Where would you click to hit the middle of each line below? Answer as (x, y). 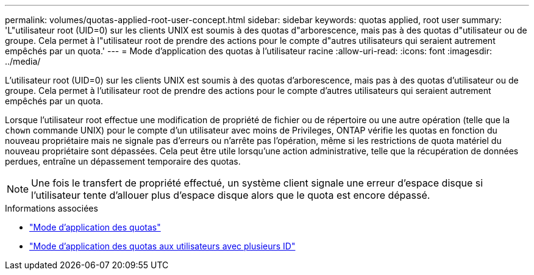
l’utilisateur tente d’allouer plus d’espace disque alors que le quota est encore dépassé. (231, 195)
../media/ (23, 61)
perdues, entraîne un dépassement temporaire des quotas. (123, 161)
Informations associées (52, 208)
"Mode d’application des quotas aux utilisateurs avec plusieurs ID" (162, 246)
